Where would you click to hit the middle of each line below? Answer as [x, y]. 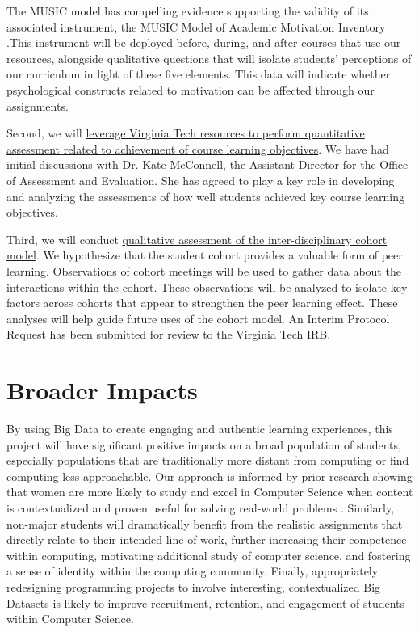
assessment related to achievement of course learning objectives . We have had [198, 148]
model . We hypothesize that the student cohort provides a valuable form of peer [205, 255]
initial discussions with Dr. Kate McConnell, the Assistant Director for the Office [207, 164]
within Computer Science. [70, 619]
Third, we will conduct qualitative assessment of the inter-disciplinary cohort [197, 239]
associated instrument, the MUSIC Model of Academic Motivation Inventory [196, 26]
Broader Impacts [102, 390]
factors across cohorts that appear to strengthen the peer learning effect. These [202, 303]
